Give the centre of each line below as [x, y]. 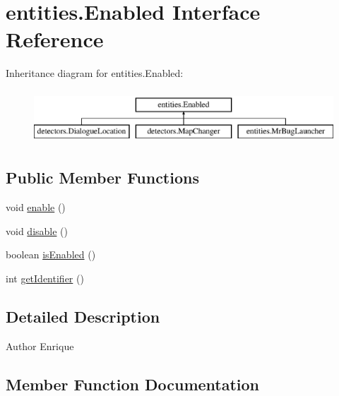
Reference [55, 39]
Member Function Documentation [133, 384]
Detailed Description [83, 317]
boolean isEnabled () [51, 254]
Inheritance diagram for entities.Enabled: [95, 73]
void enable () [36, 207]
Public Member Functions [102, 178]
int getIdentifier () [45, 278]
